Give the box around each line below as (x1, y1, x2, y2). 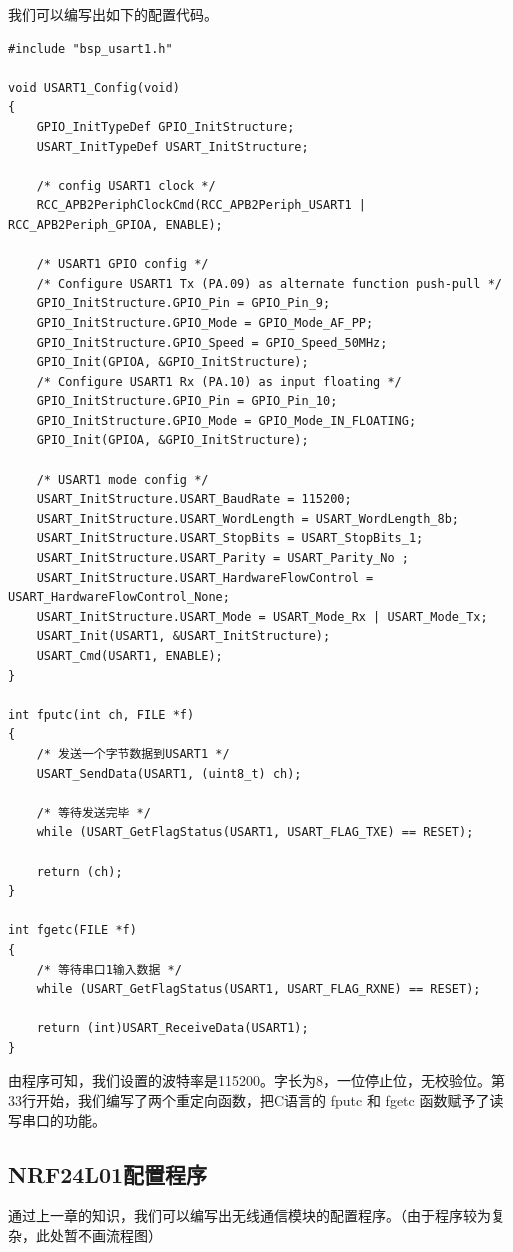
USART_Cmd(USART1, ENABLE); (36, 649, 223, 663)
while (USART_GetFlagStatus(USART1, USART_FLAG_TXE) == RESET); (36, 825, 474, 840)
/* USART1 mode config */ (36, 472, 209, 487)
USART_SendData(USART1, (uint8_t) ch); (36, 766, 302, 781)
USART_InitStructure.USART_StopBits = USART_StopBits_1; (36, 531, 424, 546)
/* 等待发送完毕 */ (36, 805, 151, 820)
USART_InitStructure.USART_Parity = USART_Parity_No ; (36, 551, 409, 566)
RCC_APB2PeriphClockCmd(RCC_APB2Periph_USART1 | (36, 198, 366, 213)
